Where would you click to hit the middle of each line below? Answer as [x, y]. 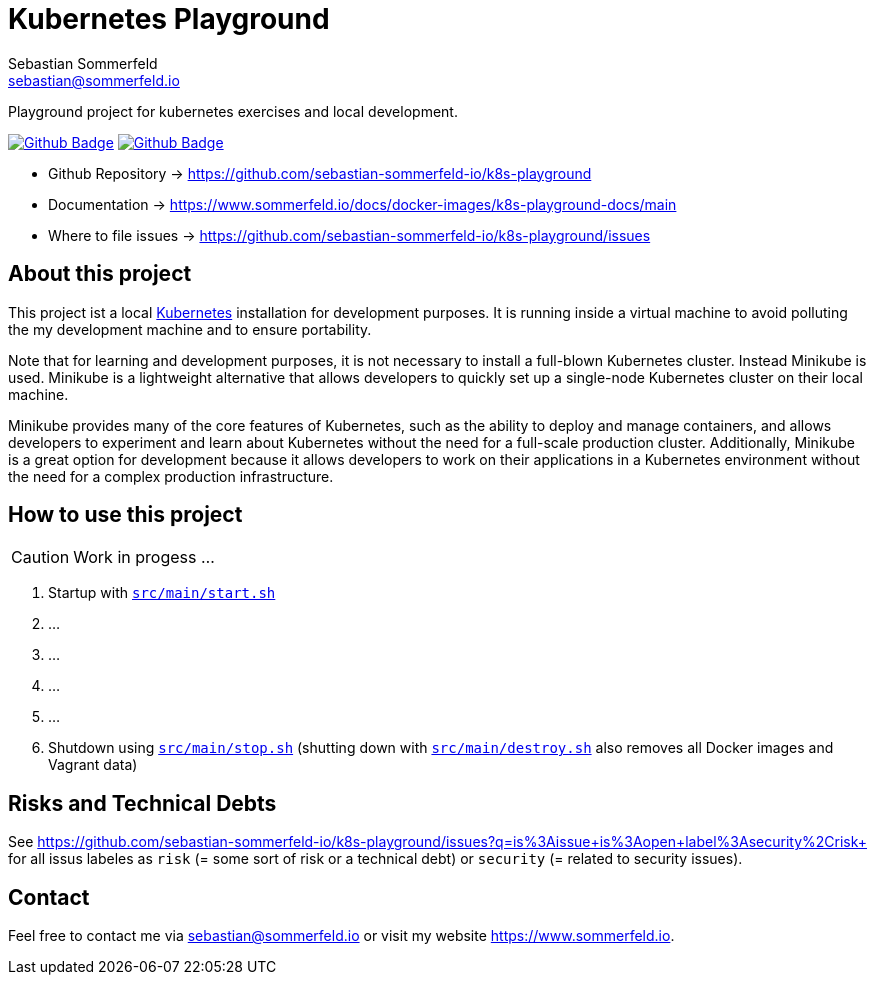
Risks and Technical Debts [142, 803]
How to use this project [125, 515]
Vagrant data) [93, 765]
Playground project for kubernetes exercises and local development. [233, 111]
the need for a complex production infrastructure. [171, 476]
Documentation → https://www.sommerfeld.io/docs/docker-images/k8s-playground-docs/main [362, 204]
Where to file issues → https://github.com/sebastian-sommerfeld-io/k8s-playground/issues [349, 235]
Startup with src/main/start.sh [162, 593]
